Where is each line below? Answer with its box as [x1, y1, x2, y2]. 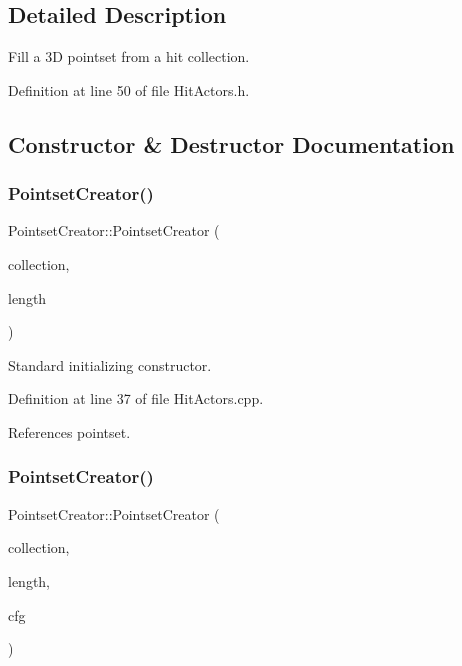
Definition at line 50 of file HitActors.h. [8, 79, 250, 100]
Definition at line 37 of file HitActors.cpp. [8, 388, 264, 409]
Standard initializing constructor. [8, 354, 212, 375]
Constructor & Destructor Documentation [8, 128, 455, 159]
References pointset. [8, 421, 131, 442]
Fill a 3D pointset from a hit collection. [8, 46, 250, 67]
